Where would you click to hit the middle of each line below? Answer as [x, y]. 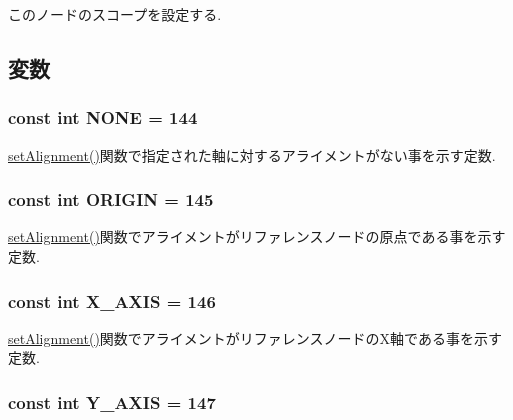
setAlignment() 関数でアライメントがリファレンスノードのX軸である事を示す [255, 337]
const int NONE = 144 [103, 117]
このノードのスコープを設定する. [115, 14]
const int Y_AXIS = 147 [112, 401]
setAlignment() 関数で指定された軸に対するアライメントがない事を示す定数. [252, 154]
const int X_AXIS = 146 [112, 300]
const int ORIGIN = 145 [111, 199]
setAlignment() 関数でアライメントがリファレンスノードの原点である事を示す [257, 236]
